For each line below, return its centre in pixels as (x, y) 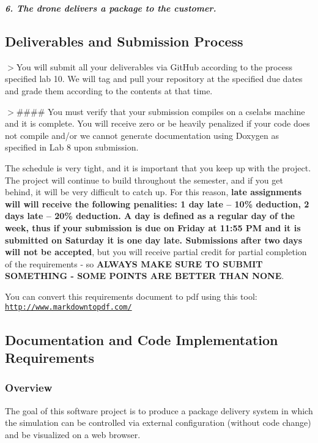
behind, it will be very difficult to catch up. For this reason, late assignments (153, 192)
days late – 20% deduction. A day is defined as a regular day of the (150, 216)
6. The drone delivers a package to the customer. (111, 8)
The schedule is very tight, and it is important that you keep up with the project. (158, 167)
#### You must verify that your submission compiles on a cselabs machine (161, 111)
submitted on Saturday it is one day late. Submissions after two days (153, 240)
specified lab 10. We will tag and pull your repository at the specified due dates (154, 79)
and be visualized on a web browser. (73, 434)
